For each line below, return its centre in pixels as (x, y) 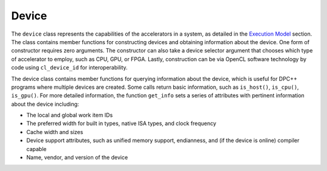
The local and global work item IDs (70, 115)
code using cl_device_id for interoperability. (69, 68)
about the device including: (45, 104)
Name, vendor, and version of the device (77, 158)
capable (36, 149)
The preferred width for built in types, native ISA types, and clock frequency (121, 123)
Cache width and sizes (55, 132)
